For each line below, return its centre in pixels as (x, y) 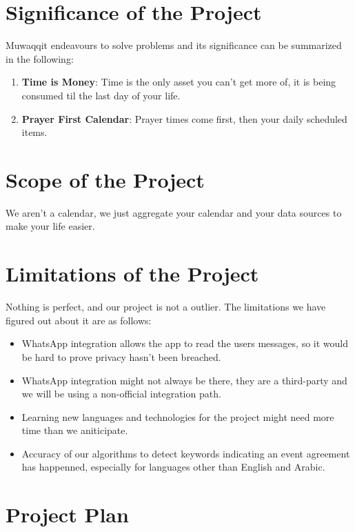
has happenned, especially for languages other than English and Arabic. (173, 467)
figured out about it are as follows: (79, 320)
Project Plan (67, 514)
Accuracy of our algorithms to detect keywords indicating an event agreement (186, 453)
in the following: (40, 58)
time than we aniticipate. (75, 430)
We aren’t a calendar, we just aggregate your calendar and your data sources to (174, 212)
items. (34, 132)
